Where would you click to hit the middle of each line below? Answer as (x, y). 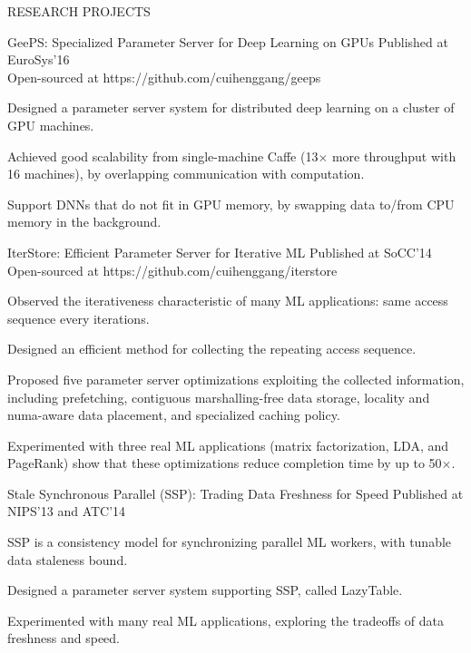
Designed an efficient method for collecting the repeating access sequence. (212, 349)
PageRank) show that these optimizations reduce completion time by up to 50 (225, 463)
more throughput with (394, 156)
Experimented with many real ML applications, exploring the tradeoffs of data (226, 620)
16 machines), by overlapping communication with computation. (186, 174)
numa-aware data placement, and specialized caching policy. (174, 415)
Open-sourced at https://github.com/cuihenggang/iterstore (172, 270)
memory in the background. (84, 222)
